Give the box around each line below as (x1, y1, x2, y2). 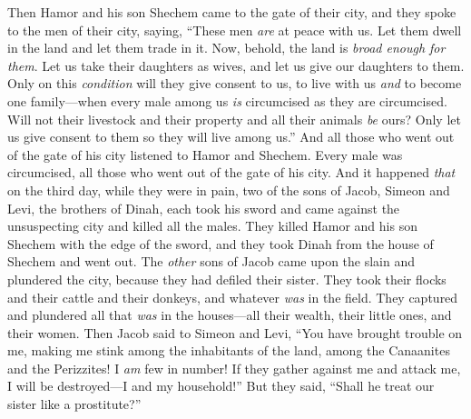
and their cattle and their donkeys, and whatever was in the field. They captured (7, 287, 458, 306)
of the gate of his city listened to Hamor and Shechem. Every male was (7, 145, 403, 164)
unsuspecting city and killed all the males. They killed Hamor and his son (7, 216, 417, 235)
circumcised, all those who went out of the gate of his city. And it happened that (7, 163, 456, 182)
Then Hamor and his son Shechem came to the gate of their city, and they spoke (7, 3, 456, 21)
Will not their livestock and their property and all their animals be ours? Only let (7, 109, 461, 128)
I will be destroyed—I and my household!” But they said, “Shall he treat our (7, 376, 435, 395)
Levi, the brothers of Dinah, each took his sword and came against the (7, 198, 400, 217)
